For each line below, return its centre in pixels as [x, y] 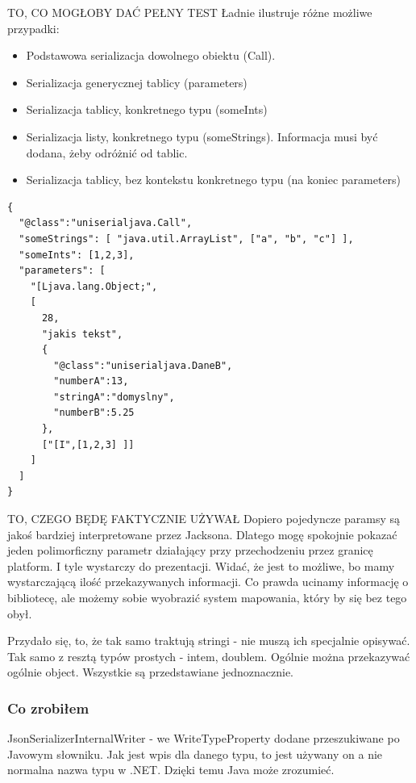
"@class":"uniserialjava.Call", [106, 223]
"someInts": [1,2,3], [77, 255]
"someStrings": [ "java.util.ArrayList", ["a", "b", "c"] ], [186, 239]
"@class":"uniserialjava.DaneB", [143, 365]
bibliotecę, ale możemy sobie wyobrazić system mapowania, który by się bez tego [207, 597]
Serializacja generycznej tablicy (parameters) [137, 82]
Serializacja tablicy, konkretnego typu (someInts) [147, 109]
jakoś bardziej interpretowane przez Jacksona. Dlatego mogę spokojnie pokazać [202, 534]
